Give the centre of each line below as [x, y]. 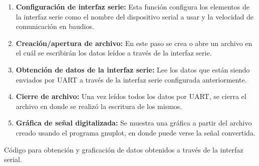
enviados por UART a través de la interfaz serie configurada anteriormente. [131, 79]
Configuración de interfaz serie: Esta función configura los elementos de [133, 6]
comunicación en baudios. [55, 26]
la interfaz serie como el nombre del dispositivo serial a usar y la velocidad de [135, 16]
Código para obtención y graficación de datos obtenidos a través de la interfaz [124, 149]
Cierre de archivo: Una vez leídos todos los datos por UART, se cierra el [131, 96]
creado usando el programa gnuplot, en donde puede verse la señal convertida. [136, 132]
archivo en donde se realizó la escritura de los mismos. [99, 106]
